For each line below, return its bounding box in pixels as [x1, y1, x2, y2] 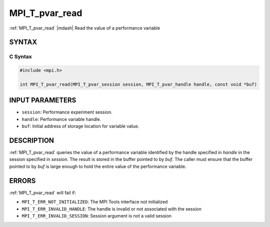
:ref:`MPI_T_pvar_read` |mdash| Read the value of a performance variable [9, 25, 160, 31]
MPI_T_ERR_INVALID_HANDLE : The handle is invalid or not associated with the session [21, 205, 202, 212]
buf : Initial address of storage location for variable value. [21, 123, 139, 129]
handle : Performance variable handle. [21, 116, 101, 122]
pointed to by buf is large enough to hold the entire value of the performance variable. [9, 163, 186, 169]
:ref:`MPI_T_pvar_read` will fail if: [9, 189, 76, 195]
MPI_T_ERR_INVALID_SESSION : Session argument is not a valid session [21, 212, 172, 218]
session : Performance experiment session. [21, 109, 112, 115]
